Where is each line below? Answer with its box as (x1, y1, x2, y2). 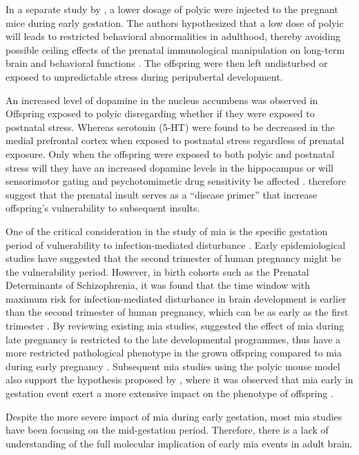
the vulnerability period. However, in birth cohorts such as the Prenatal (6, 264, 309, 279)
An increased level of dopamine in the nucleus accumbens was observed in (6, 92, 318, 107)
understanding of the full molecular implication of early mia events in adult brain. (6, 436, 353, 450)
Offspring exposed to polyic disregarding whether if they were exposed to (6, 106, 315, 121)
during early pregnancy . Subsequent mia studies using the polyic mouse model (6, 358, 340, 373)
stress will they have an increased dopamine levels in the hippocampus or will (6, 160, 334, 174)
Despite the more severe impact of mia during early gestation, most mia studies (6, 409, 342, 423)
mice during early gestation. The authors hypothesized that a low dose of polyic (6, 15, 344, 30)
